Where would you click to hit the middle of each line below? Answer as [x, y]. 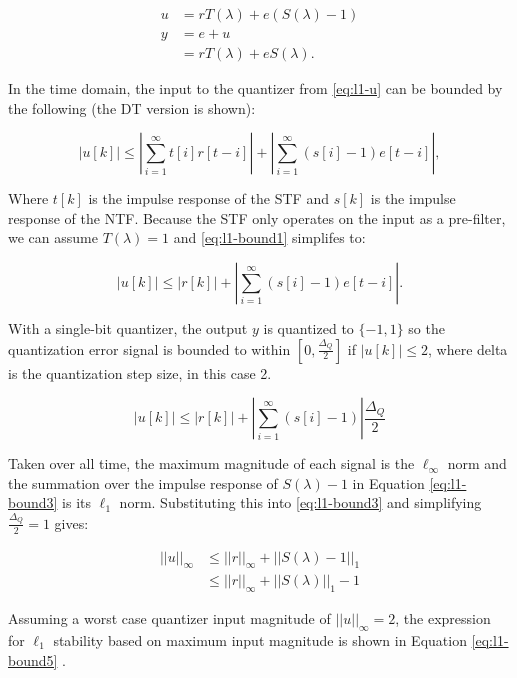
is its [77, 502]
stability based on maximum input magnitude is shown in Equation [260, 640]
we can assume [53, 237]
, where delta [468, 348]
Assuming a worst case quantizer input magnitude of [169, 618]
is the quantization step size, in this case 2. [140, 372]
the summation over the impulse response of [143, 482]
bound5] [33, 659]
